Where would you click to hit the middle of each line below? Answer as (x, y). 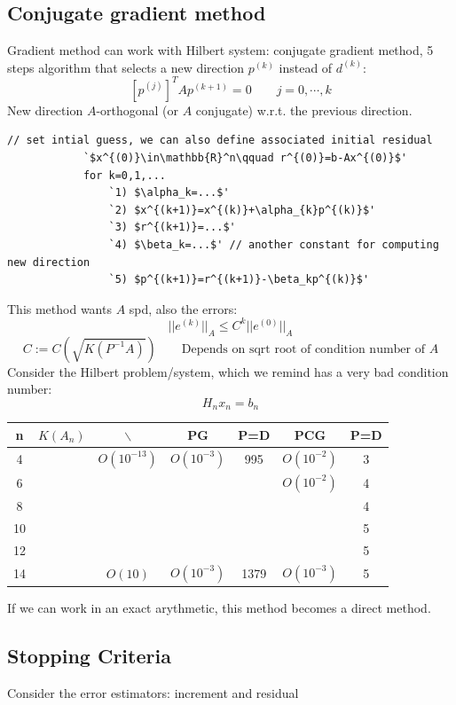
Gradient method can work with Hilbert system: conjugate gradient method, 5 (220, 50)
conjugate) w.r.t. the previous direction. (304, 110)
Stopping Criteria (89, 656)
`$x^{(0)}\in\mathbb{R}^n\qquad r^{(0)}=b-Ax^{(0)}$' (245, 158)
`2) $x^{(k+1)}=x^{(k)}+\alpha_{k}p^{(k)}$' (242, 210)
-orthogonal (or (138, 110)
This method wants (59, 308)
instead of (306, 67)
